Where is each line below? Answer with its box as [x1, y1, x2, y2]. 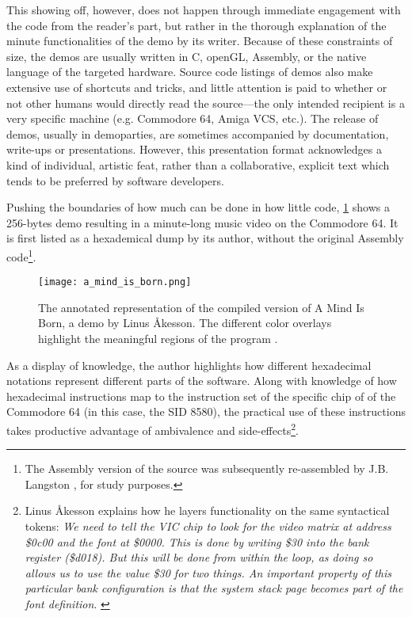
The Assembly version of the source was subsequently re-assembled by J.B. [25, 460, 389, 477]
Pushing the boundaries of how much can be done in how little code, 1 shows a [6, 199, 390, 215]
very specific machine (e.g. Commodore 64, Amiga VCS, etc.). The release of [6, 110, 379, 127]
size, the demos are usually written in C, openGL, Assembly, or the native [6, 48, 367, 64]
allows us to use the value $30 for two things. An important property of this [25, 564, 391, 581]
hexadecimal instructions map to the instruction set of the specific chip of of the [6, 387, 396, 404]
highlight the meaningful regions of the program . [38, 330, 278, 346]
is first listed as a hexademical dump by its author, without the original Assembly [6, 230, 404, 246]
